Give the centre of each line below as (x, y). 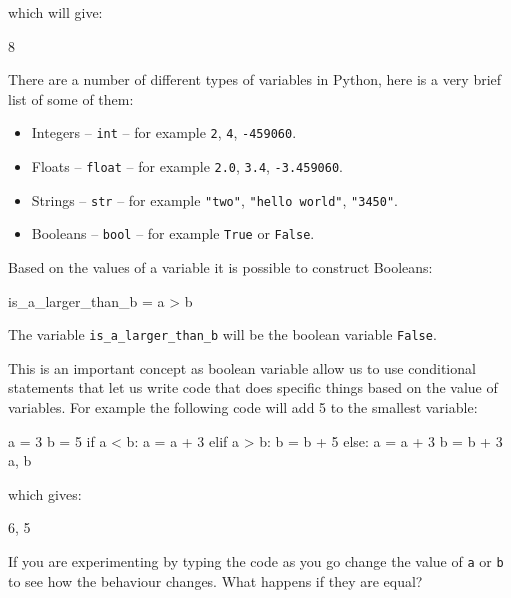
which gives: (45, 493)
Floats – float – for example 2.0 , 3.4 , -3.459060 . (187, 166)
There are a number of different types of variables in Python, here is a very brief (255, 79)
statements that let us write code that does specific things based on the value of (253, 387)
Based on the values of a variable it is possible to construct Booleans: (220, 267)
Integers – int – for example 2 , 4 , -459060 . (164, 132)
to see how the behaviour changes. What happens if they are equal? (215, 580)
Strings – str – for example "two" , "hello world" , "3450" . (214, 199)
